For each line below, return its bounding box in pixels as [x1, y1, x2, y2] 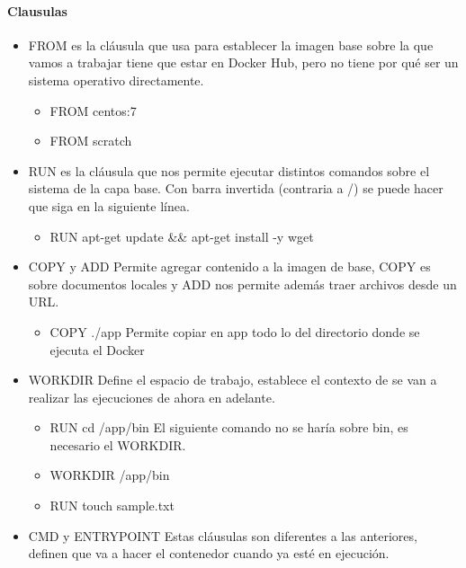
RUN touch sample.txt [49, 496, 175, 515]
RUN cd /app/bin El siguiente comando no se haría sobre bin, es [49, 418, 408, 437]
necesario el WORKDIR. [49, 435, 186, 454]
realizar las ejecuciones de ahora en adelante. [28, 387, 275, 406]
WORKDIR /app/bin [49, 466, 170, 484]
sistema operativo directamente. [28, 70, 204, 89]
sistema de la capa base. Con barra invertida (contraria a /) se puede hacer [28, 179, 444, 198]
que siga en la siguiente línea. [28, 196, 190, 215]
